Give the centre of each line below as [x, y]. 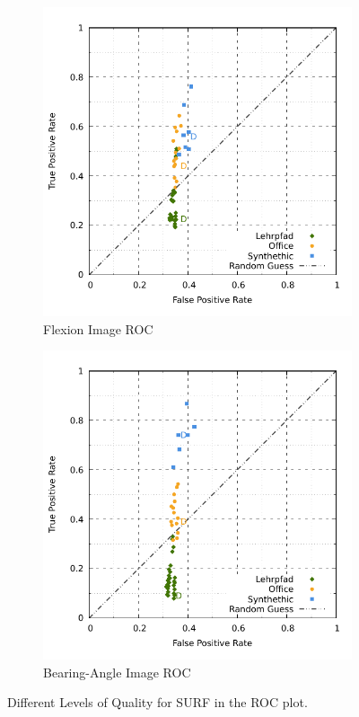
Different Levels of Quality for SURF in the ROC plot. [158, 702]
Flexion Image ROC [98, 328]
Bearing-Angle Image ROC [117, 672]
